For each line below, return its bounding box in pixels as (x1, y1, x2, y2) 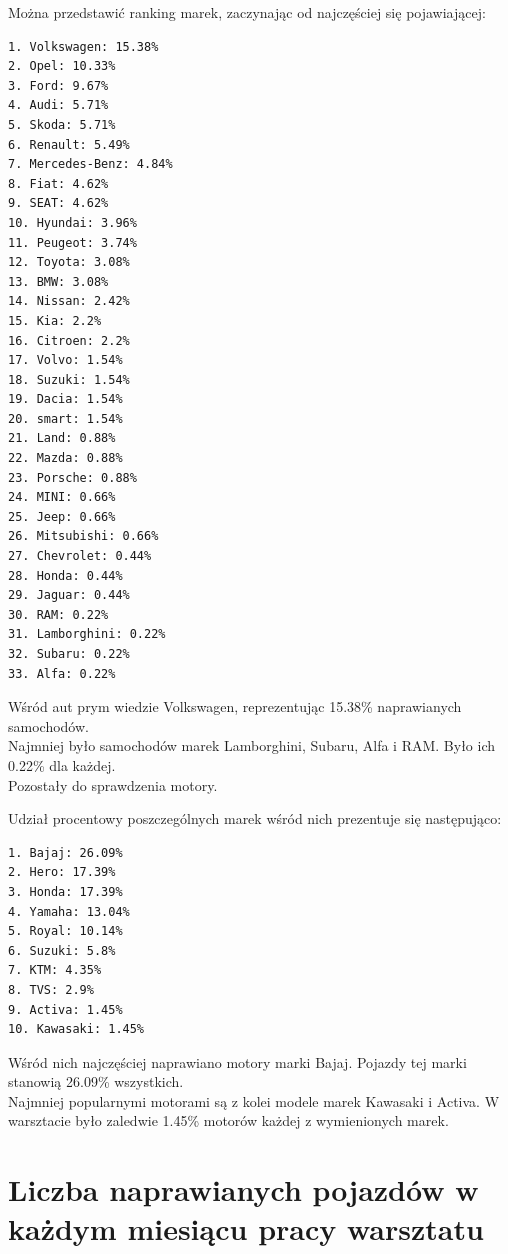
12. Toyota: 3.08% (8, 255, 130, 270)
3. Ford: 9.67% (8, 78, 109, 93)
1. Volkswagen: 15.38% (8, 39, 159, 54)
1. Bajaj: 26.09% (8, 845, 123, 860)
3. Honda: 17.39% (8, 884, 123, 899)
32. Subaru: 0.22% (8, 647, 130, 661)
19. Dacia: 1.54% (8, 392, 123, 407)
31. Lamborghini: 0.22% (8, 627, 166, 642)
